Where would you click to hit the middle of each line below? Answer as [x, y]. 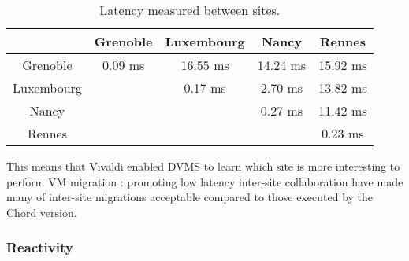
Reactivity [40, 247]
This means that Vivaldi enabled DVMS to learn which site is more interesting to [203, 166]
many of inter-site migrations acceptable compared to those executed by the [190, 197]
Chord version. [42, 212]
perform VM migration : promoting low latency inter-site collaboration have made [205, 181]
